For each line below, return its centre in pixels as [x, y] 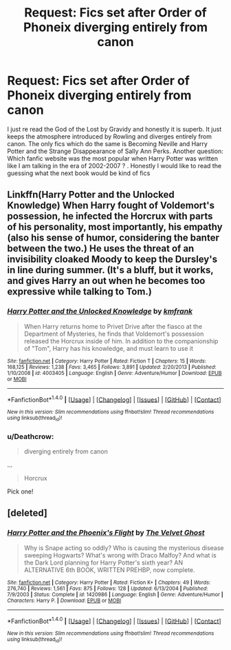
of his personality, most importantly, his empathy [115, 227]
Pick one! [20, 491]
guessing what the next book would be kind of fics [79, 173]
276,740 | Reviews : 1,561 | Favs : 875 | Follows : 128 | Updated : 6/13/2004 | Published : [108, 588]
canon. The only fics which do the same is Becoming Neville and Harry [108, 143]
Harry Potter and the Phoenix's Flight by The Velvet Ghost [106, 533]
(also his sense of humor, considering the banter [113, 238]
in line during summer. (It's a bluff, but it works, [110, 270]
